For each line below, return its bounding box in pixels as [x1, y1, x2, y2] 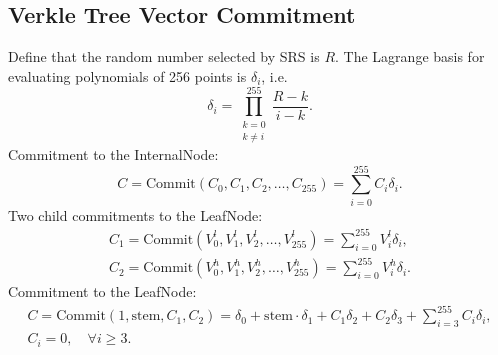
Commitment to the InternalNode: [8, 143, 219, 164]
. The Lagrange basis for [335, 46, 485, 67]
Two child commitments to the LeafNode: [8, 204, 263, 225]
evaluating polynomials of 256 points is [8, 65, 247, 86]
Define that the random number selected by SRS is [8, 46, 320, 67]
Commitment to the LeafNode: [8, 281, 197, 302]
